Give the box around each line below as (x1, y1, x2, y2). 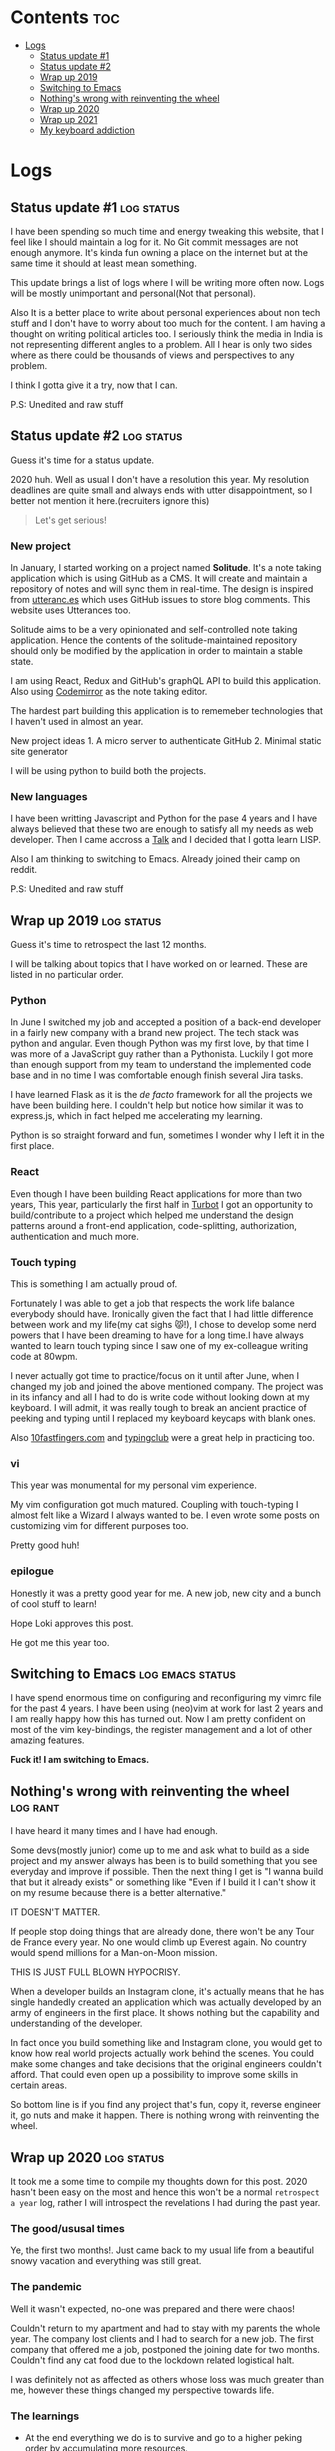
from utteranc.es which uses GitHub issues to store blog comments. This (10, 594, 311, 606)
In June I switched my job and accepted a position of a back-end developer (10, 1016, 322, 1028)
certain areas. (10, 2079, 68, 2091)
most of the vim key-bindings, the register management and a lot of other (10, 1724, 313, 1736)
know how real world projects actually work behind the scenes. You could (10, 2047, 315, 2060)
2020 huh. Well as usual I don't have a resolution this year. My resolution (10, 473, 310, 485)
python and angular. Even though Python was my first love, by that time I (10, 1037, 310, 1050)
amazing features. (10, 1734, 85, 1746)
